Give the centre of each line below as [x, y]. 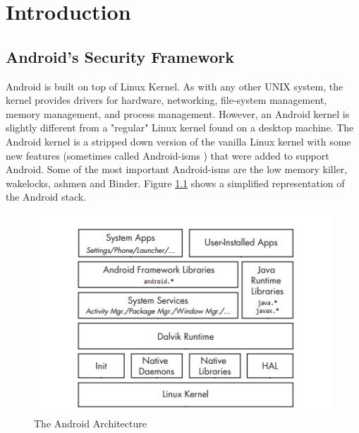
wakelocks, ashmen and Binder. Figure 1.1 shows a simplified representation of [175, 183]
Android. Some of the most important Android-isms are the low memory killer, [177, 169]
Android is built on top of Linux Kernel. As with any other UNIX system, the [175, 86]
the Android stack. [46, 197]
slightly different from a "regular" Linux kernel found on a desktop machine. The [180, 127]
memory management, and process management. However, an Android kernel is [178, 113]
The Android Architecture [90, 423]
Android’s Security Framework [120, 56]
